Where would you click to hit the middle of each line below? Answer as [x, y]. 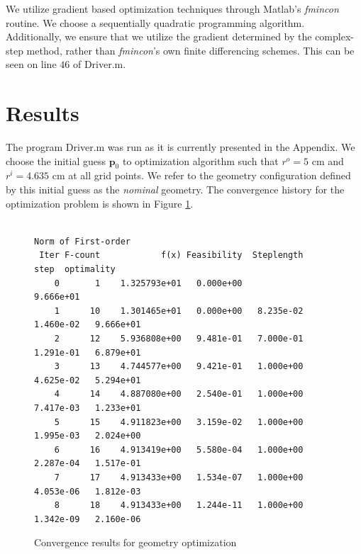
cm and [328, 160]
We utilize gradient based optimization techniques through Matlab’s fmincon [172, 9]
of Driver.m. [99, 64]
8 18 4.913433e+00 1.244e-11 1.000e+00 [179, 505]
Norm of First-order [83, 241]
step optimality [75, 270]
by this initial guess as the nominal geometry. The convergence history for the [175, 190]
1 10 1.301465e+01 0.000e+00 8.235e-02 [179, 311]
